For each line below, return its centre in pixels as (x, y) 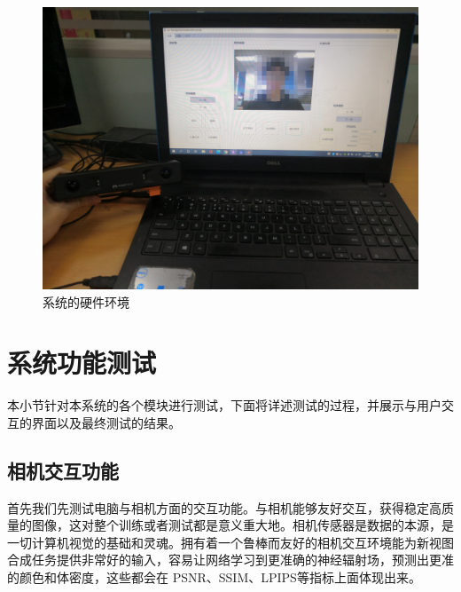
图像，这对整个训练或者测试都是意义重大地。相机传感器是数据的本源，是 (242, 525)
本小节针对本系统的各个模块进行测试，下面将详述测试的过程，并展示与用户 (224, 405)
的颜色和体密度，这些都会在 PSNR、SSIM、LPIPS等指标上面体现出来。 (214, 577)
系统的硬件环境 (86, 301)
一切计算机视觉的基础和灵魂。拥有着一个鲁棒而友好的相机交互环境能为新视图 (230, 542)
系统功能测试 (82, 363)
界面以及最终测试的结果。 (106, 422)
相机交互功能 (63, 470)
